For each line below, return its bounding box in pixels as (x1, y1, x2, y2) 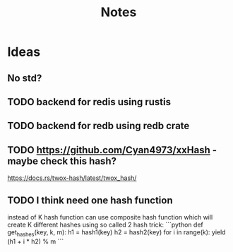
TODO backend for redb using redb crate (7, 120, 190, 132)
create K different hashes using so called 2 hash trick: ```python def (7, 220, 203, 229)
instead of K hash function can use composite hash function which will (7, 212, 213, 221)
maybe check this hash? (7, 155, 116, 167)
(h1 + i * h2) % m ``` (7, 237, 64, 246)
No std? (7, 72, 42, 84)
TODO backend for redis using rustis (7, 96, 172, 108)
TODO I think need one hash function (7, 194, 173, 206)
